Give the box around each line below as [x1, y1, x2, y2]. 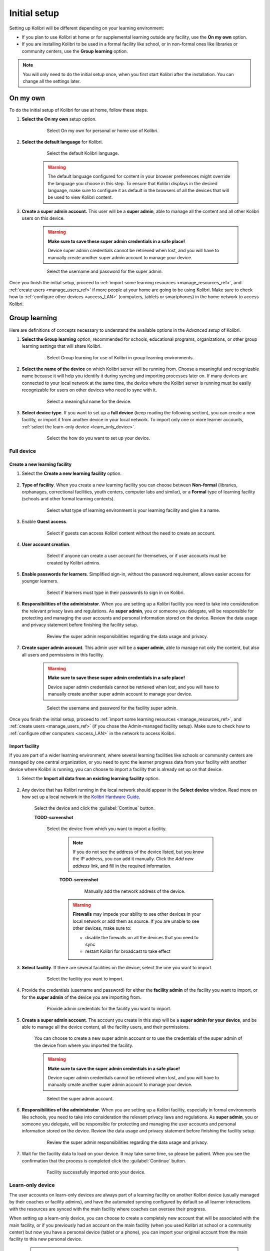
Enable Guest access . [21, 518, 67, 525]
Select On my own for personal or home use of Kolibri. [46, 128, 158, 134]
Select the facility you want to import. [46, 976, 124, 982]
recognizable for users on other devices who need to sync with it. [21, 387, 157, 393]
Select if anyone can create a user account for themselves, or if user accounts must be [46, 553, 226, 559]
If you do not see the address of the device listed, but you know [72, 849, 204, 855]
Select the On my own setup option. [21, 116, 97, 122]
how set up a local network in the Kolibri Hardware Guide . [21, 794, 140, 800]
